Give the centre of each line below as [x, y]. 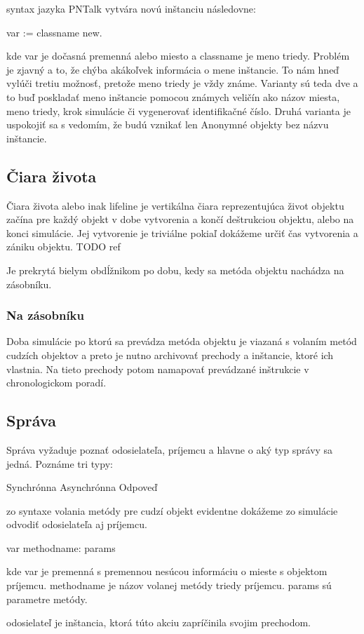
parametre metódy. [47, 599]
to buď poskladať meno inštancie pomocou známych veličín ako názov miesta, [173, 96]
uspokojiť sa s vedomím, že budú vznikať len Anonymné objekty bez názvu [168, 124]
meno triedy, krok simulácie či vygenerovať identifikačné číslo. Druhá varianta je [178, 110]
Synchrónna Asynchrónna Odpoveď [82, 487]
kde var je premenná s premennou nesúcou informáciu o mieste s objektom [167, 571]
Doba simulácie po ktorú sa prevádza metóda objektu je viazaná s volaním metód [182, 341]
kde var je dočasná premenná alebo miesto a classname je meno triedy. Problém [178, 56]
